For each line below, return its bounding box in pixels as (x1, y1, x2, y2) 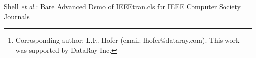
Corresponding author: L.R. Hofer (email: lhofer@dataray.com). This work (15, 35, 240, 45)
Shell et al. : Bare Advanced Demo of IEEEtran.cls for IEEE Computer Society (4, 1, 241, 11)
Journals (4, 11, 30, 21)
